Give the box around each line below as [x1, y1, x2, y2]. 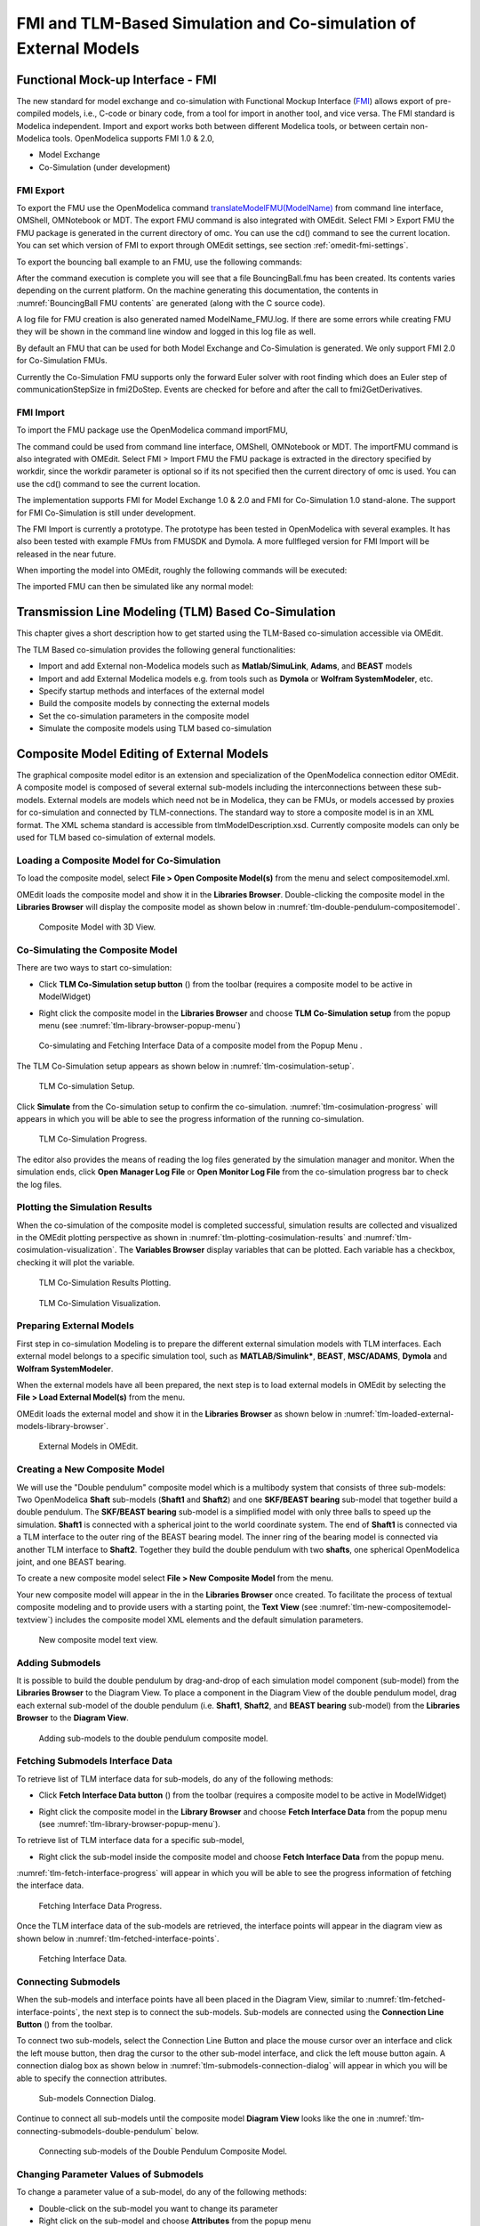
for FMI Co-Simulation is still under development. [16, 508, 196, 518]
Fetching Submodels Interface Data [16, 1755, 173, 1767]
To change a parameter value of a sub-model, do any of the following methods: [16, 2187, 307, 2198]
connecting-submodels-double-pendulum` [16, 2125, 173, 2136]
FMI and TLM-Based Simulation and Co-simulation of [16, 13, 417, 33]
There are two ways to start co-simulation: [16, 963, 172, 973]
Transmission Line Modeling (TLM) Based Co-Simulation [16, 605, 337, 620]
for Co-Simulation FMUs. [16, 355, 108, 366]
